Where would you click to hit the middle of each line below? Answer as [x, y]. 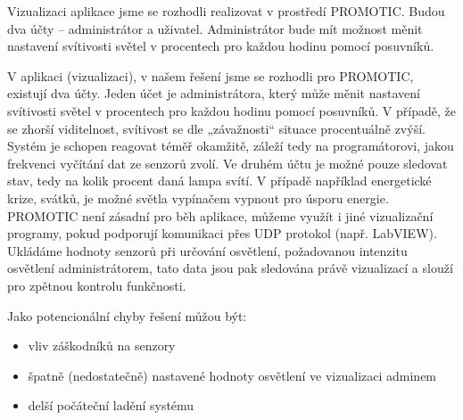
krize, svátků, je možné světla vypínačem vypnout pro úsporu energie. [198, 198]
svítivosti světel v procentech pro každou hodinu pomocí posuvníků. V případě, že [231, 110]
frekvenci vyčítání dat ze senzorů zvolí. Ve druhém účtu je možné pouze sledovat [227, 163]
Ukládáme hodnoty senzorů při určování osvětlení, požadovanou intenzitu [207, 250]
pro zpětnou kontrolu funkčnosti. [97, 285]
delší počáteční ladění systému [111, 405]
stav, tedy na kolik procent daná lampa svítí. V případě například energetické [219, 181]
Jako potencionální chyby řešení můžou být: [127, 315]
